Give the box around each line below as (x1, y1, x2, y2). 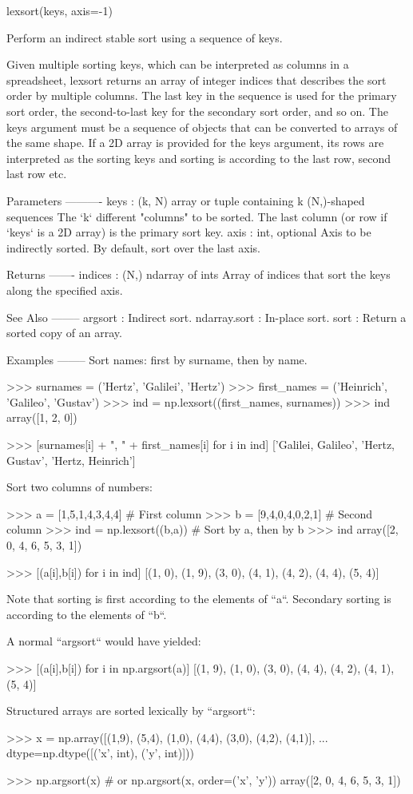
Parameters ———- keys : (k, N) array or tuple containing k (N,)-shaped (6, 192, 365, 208)
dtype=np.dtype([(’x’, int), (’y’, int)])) (6, 744, 194, 761)
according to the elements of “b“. (6, 605, 167, 622)
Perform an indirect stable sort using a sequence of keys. (6, 29, 283, 46)
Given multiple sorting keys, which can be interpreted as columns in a (6, 56, 349, 73)
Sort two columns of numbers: (6, 478, 153, 495)
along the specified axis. (6, 281, 123, 298)
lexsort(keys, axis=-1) (6, 2, 113, 18)
